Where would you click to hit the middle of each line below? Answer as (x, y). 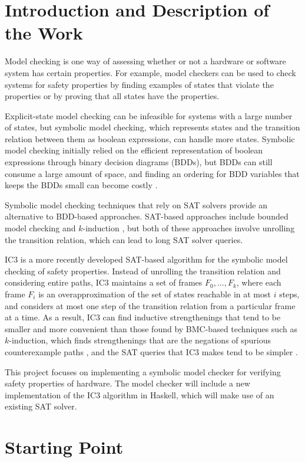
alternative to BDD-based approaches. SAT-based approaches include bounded (147, 216)
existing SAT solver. (41, 406)
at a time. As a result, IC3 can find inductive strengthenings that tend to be (143, 317)
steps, (289, 294)
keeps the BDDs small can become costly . (81, 185)
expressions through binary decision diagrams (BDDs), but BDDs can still (139, 162)
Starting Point (64, 447)
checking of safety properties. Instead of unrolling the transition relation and (143, 271)
